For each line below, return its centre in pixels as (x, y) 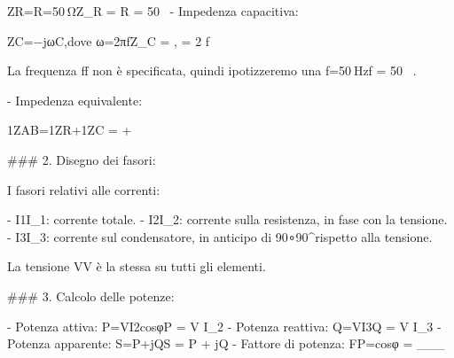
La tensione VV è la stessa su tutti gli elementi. (137, 266)
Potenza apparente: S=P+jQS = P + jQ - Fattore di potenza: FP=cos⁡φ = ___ (226, 343)
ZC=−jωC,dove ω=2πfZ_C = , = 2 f (109, 40)
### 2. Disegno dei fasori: (82, 159)
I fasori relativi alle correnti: (84, 189)
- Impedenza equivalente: (75, 100)
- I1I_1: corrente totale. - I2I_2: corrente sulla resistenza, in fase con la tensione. (227, 219)
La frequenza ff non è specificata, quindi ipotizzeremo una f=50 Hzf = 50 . (212, 70)
